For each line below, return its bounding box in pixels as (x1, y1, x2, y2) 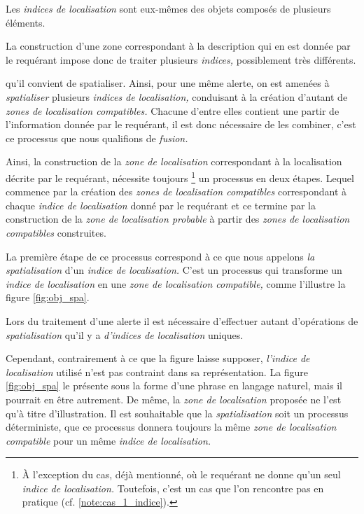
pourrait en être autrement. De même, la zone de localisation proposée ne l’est (6, 391, 342, 406)
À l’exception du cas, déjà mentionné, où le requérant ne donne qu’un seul (22, 467, 341, 482)
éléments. (6, 15, 45, 29)
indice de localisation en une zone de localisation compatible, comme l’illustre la (6, 276, 346, 291)
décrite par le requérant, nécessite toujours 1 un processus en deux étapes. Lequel (6, 168, 354, 185)
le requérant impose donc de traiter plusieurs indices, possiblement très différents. (6, 52, 356, 67)
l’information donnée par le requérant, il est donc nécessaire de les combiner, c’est (6, 117, 356, 132)
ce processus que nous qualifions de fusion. (6, 130, 188, 145)
